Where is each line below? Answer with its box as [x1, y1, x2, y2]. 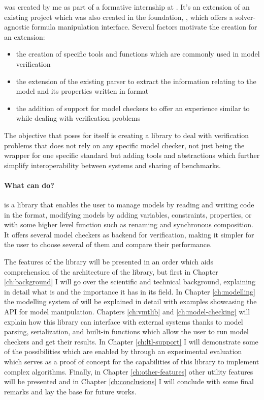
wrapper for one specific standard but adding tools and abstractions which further [4, 150, 260, 161]
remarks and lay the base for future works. [4, 386, 137, 396]
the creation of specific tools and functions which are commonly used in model [16, 48, 260, 59]
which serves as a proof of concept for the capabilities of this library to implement [4, 356, 259, 367]
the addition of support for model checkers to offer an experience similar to [16, 102, 250, 113]
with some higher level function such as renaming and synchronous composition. [4, 219, 253, 230]
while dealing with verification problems [16, 113, 141, 123]
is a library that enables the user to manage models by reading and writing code [4, 199, 254, 210]
